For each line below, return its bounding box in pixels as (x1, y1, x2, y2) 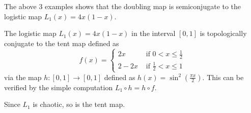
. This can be (202, 71, 244, 82)
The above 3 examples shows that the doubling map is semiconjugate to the (4, 1, 241, 11)
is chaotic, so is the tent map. (33, 99, 125, 109)
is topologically (200, 28, 247, 39)
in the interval (131, 28, 176, 39)
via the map (4, 71, 42, 82)
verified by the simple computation (4, 82, 113, 92)
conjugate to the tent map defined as (4, 37, 119, 48)
